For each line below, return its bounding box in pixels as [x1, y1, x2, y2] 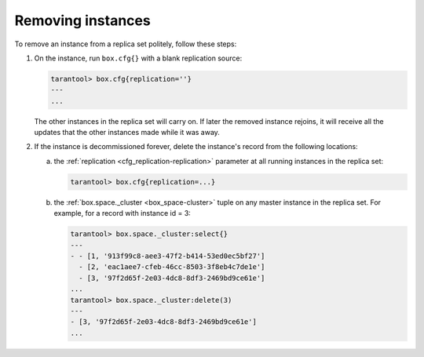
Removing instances [14, 12, 151, 29]
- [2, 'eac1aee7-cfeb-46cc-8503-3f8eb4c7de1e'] [79, 263, 265, 271]
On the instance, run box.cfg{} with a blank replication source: [34, 53, 243, 63]
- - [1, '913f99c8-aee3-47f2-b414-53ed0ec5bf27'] [70, 251, 265, 260]
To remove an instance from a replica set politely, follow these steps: [14, 39, 237, 49]
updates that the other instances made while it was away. [34, 128, 220, 137]
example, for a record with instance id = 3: [53, 209, 192, 218]
